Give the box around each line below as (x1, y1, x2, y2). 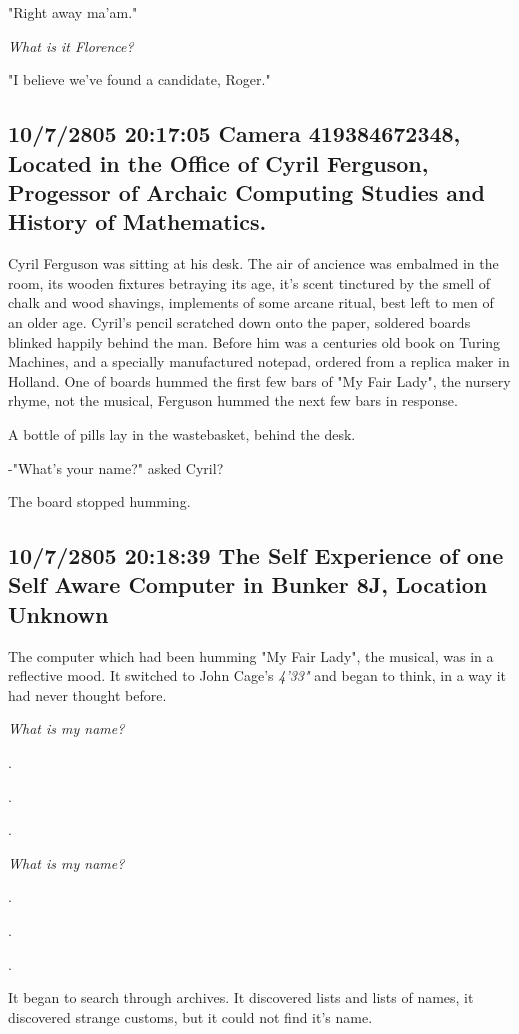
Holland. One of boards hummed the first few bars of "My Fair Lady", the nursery (8, 370, 511, 391)
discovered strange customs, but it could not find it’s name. (8, 1006, 373, 1027)
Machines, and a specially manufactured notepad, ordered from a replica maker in (8, 351, 510, 372)
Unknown (8, 598, 109, 629)
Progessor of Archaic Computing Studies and (8, 176, 485, 207)
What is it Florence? (8, 35, 134, 56)
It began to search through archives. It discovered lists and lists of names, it (8, 987, 474, 1008)
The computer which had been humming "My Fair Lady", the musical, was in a (8, 645, 494, 666)
